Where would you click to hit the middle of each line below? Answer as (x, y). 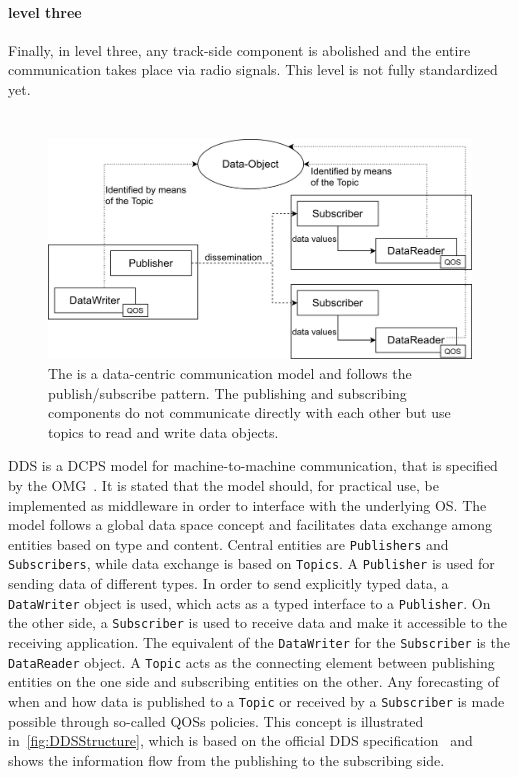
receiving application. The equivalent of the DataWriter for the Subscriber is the (259, 642)
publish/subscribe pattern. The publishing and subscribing (227, 392)
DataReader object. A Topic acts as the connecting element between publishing (251, 661)
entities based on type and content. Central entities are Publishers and (228, 543)
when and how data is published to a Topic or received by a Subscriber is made (256, 700)
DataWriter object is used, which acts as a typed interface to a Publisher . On (249, 602)
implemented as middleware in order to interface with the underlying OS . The (247, 504)
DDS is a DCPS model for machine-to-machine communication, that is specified (253, 465)
